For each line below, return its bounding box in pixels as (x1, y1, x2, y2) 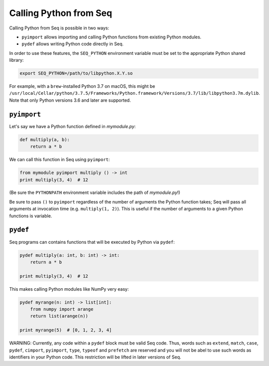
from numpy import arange (30, 307, 94, 312)
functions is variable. (9, 212, 52, 219)
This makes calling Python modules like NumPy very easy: (9, 286, 129, 292)
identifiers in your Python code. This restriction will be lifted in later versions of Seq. (9, 354, 181, 360)
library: (9, 57, 24, 63)
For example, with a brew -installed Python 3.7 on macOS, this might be (9, 83, 155, 89)
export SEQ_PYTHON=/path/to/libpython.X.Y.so (19, 70, 133, 76)
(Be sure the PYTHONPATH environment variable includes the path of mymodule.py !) (9, 189, 180, 195)
